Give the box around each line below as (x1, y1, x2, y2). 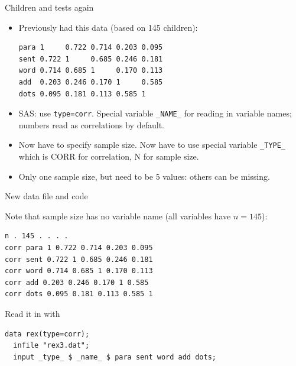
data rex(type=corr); (5, 329, 90, 338)
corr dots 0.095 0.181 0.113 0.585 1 (5, 290, 153, 299)
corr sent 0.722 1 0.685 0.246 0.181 (5, 255, 153, 264)
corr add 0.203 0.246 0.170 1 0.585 (5, 278, 149, 287)
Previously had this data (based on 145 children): (18, 21, 198, 33)
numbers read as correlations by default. (18, 118, 164, 131)
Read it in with (5, 307, 60, 319)
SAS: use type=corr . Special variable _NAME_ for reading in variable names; (18, 107, 292, 119)
